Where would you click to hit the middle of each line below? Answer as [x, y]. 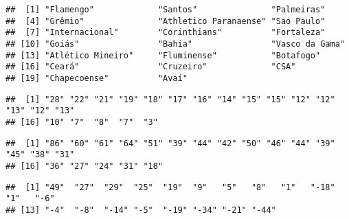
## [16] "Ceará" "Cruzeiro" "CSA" [151, 67]
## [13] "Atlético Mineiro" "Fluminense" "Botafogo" [163, 55]
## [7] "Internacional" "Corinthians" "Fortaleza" [166, 33]
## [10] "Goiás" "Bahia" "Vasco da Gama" [175, 44]
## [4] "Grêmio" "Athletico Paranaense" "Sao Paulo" [166, 21]
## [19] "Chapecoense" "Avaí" [97, 78]
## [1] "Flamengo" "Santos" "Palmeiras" [166, 10]
